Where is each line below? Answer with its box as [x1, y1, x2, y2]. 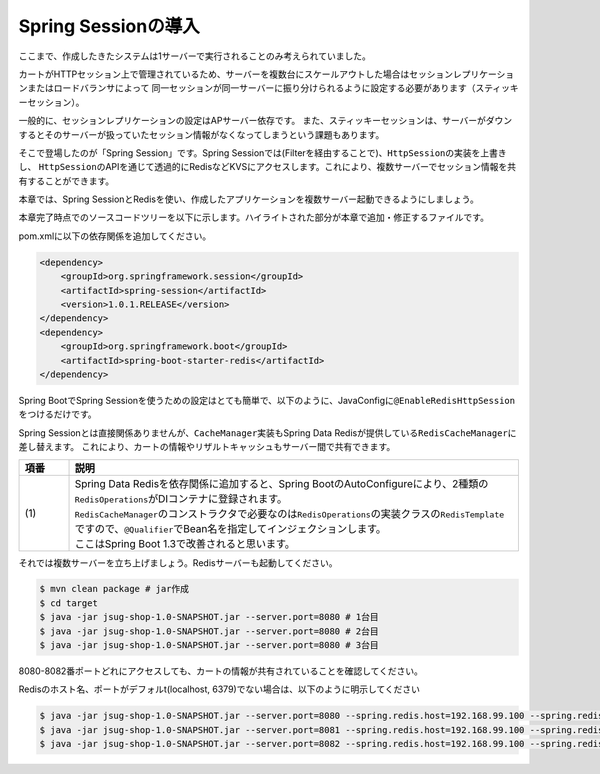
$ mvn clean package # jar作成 [39, 583, 190, 595]
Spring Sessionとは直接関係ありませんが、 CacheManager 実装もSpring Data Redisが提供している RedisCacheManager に [18, 426, 517, 439]
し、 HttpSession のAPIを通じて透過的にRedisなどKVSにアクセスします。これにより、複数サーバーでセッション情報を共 [18, 161, 517, 173]
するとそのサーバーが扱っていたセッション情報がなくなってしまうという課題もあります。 [18, 128, 385, 140]
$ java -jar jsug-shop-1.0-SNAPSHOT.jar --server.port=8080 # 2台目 [39, 625, 379, 637]
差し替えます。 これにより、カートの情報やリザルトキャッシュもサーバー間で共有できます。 [18, 441, 396, 453]
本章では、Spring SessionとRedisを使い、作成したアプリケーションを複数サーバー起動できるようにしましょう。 [18, 193, 479, 205]
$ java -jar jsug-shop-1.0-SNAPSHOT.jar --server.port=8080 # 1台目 [39, 611, 379, 623]
